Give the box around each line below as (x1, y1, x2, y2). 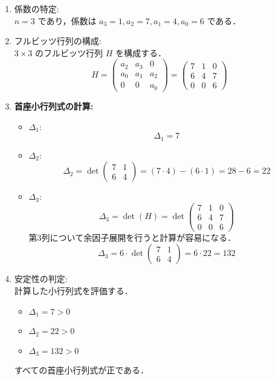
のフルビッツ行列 (35, 46, 103, 59)
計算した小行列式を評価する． (14, 284, 133, 297)
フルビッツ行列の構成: (14, 34, 102, 47)
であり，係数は (37, 14, 97, 27)
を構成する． (115, 46, 166, 59)
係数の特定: (14, 2, 59, 15)
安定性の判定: (14, 272, 68, 285)
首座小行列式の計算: (14, 99, 94, 112)
